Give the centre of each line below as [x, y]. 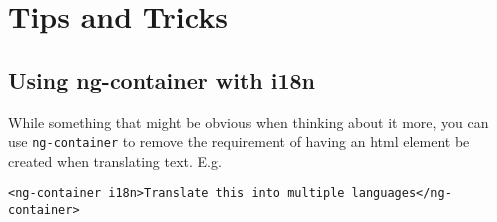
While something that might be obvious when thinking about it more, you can [248, 121]
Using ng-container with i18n [162, 79]
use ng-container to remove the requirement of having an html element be [239, 141]
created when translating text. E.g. [115, 160]
